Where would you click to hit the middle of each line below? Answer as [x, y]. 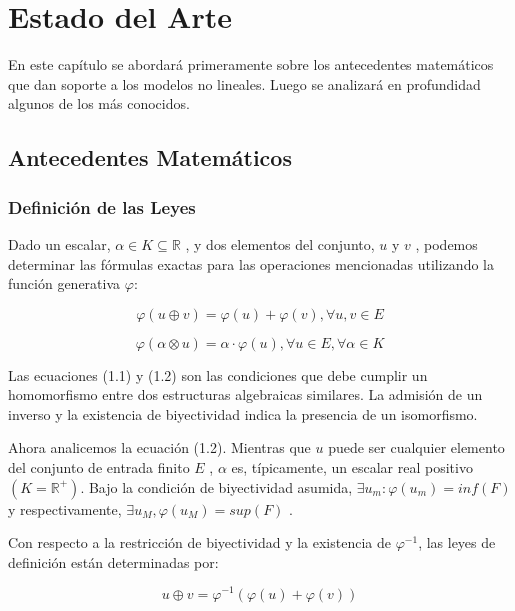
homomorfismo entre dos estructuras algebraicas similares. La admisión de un [245, 394]
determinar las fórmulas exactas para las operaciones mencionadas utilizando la [251, 263]
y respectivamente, [65, 508]
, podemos [446, 243]
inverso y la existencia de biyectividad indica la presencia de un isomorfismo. [243, 413]
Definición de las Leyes [102, 206]
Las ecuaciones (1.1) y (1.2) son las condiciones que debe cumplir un [218, 374]
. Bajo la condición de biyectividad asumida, [216, 486]
